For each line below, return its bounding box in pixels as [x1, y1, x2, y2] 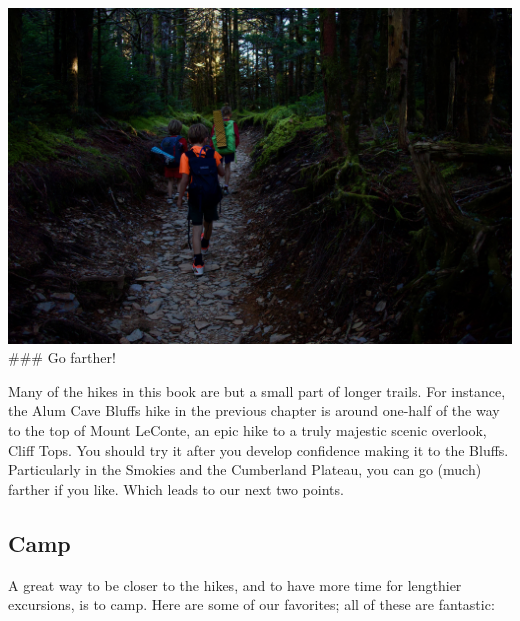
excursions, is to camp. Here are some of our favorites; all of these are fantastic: [8, 594, 495, 615]
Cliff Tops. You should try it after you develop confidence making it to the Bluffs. [8, 439, 509, 460]
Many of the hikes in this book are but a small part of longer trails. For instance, [8, 380, 506, 401]
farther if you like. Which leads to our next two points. [8, 478, 344, 499]
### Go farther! [8, 347, 116, 368]
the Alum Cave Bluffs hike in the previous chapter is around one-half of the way [8, 400, 500, 421]
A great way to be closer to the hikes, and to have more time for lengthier [8, 574, 462, 595]
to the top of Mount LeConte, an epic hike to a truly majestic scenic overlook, [8, 420, 487, 441]
